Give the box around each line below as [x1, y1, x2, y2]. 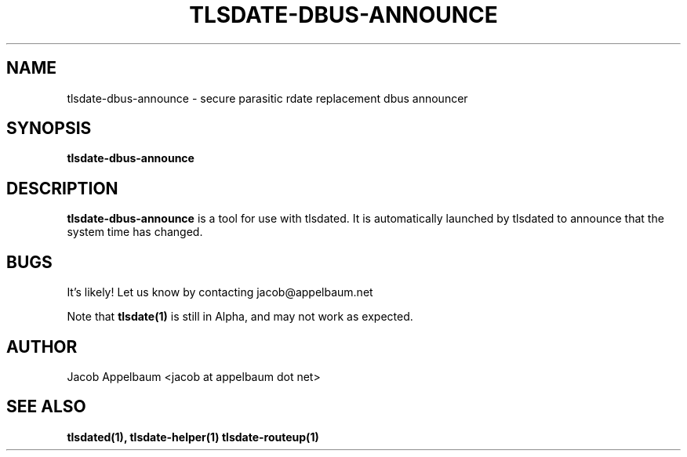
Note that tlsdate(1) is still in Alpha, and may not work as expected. [67, 310, 413, 324]
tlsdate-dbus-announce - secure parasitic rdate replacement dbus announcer [67, 91, 468, 105]
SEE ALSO [6, 397, 86, 417]
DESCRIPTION [6, 178, 118, 198]
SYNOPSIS [6, 118, 92, 139]
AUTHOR [6, 336, 78, 357]
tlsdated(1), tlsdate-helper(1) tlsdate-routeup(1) [67, 430, 319, 444]
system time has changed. [67, 225, 203, 239]
